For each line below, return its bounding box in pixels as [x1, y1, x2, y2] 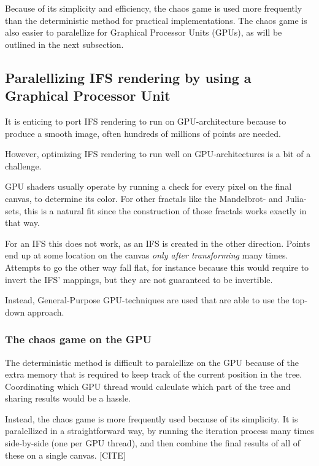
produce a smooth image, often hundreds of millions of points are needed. [5, 126, 282, 139]
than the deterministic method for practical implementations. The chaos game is [5, 14, 307, 26]
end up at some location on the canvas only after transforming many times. [5, 249, 288, 262]
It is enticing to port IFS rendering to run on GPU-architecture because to [5, 114, 286, 127]
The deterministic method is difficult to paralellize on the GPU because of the [5, 355, 299, 368]
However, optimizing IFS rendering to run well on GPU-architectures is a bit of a [5, 147, 311, 160]
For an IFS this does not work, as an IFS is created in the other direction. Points [5, 236, 310, 249]
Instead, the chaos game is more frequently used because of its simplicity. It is [5, 412, 298, 425]
